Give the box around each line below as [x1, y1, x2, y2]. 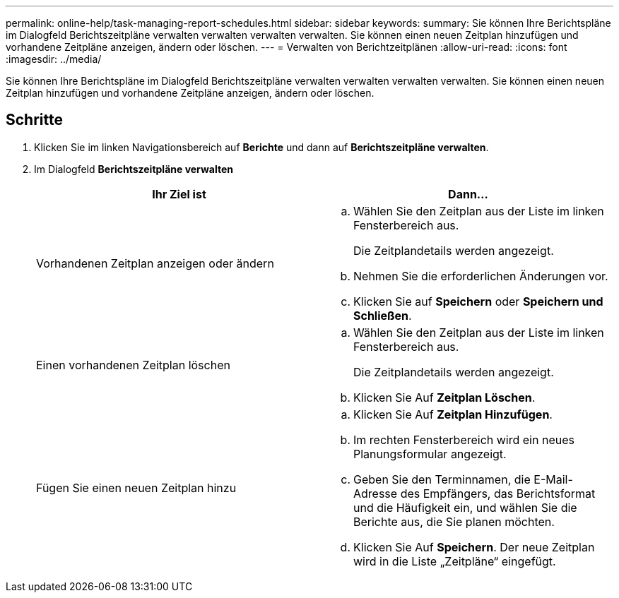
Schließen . [353, 308, 412, 323]
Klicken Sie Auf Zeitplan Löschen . [353, 390, 536, 405]
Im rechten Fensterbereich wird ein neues [353, 432, 574, 447]
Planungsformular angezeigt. [353, 446, 507, 461]
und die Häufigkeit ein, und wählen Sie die [353, 500, 577, 515]
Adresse [353, 486, 398, 501]
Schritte [6, 111, 63, 129]
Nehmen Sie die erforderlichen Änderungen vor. [353, 268, 608, 283]
